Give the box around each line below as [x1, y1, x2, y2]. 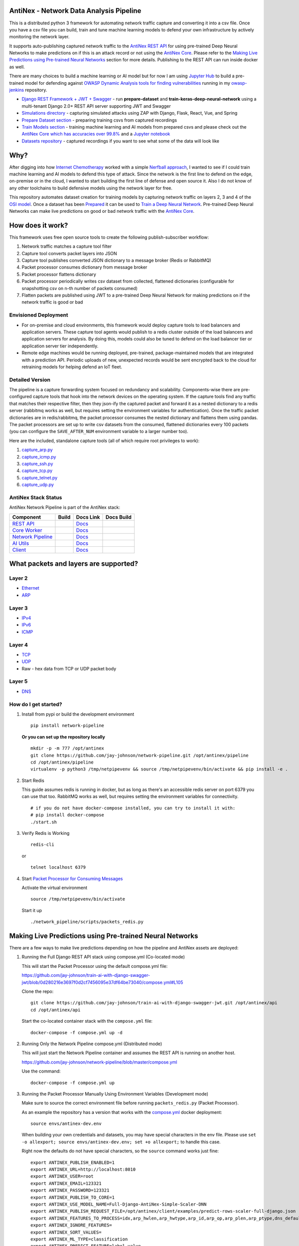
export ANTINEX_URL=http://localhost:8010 [30, 1167, 136, 1172]
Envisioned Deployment [9, 311, 68, 318]
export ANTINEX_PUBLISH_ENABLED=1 [30, 1159, 115, 1165]
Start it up [21, 907, 42, 913]
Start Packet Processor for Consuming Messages [21, 875, 123, 882]
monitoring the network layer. [9, 34, 70, 40]
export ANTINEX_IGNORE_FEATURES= [30, 1223, 112, 1228]
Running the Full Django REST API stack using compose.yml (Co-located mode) [21, 954, 185, 960]
